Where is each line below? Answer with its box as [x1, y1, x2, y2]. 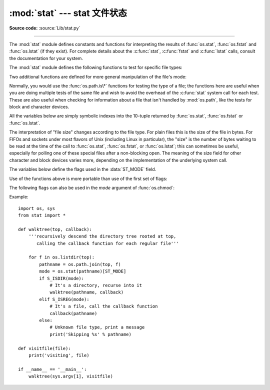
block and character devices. [9, 104, 69, 110]
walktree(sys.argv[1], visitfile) [28, 373, 113, 379]
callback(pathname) [49, 310, 97, 316]
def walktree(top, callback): [18, 226, 92, 232]
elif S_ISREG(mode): [39, 296, 89, 302]
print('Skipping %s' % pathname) [49, 331, 132, 337]
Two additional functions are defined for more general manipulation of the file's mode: [9, 73, 187, 79]
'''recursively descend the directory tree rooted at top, [28, 233, 176, 239]
